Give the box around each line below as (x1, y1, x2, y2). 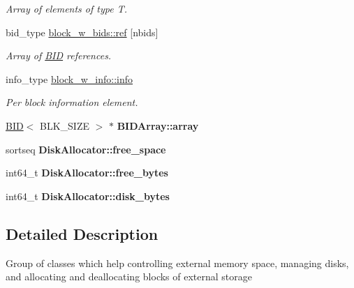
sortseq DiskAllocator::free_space (6, 142, 166, 156)
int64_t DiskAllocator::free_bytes (6, 165, 168, 180)
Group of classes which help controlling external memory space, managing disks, (6, 255, 349, 270)
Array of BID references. (6, 48, 112, 63)
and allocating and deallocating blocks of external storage (6, 269, 252, 284)
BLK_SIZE (39, 118, 89, 132)
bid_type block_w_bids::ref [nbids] (6, 24, 158, 39)
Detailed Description (6, 222, 158, 244)
